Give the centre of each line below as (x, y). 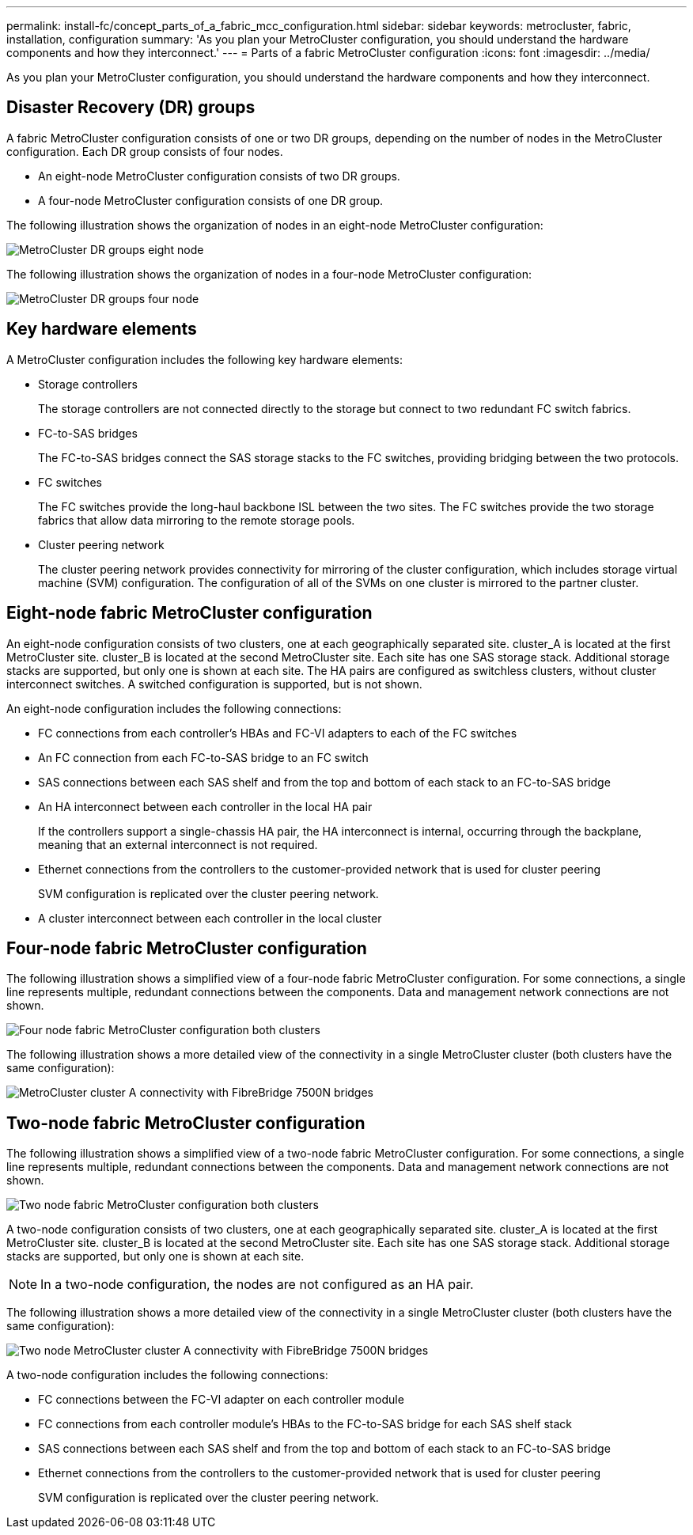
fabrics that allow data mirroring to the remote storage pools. (197, 520)
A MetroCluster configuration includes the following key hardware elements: (204, 359)
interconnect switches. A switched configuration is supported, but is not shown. (214, 684)
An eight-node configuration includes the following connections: (174, 708)
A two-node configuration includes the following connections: (167, 1375)
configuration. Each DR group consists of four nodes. (145, 151)
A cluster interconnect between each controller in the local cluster (210, 918)
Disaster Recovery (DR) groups (131, 108)
